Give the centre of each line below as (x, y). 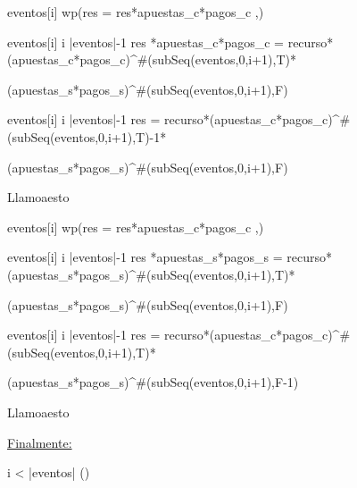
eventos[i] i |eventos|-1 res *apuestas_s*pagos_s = (145, 257)
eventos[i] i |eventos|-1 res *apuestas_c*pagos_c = (146, 42)
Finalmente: (40, 442)
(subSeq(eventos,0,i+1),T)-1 (84, 136)
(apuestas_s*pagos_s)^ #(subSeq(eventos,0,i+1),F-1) (153, 382)
